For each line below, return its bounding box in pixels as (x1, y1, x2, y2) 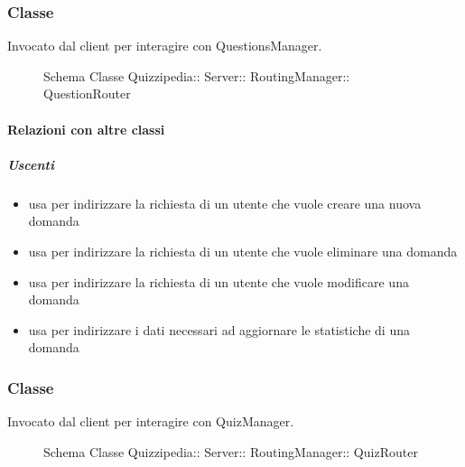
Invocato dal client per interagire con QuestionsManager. (7, 36, 322, 55)
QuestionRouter (43, 84, 131, 103)
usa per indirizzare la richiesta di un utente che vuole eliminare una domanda (28, 241, 458, 260)
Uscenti (7, 154, 54, 173)
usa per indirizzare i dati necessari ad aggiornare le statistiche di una (28, 320, 410, 339)
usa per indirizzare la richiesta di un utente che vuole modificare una (28, 272, 409, 291)
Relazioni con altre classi (7, 119, 165, 138)
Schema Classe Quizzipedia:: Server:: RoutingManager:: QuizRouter (43, 442, 418, 461)
